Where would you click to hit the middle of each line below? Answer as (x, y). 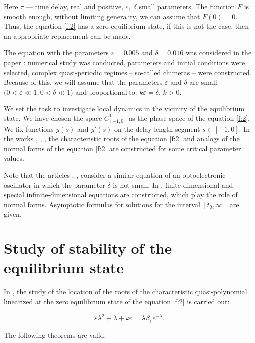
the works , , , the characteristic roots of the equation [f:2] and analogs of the (122, 139)
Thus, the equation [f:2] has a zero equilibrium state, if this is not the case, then (126, 26)
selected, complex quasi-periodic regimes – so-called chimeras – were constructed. (128, 72)
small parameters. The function (187, 6)
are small (203, 82)
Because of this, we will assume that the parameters (83, 82)
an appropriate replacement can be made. (67, 36)
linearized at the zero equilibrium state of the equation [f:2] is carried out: (117, 301)
